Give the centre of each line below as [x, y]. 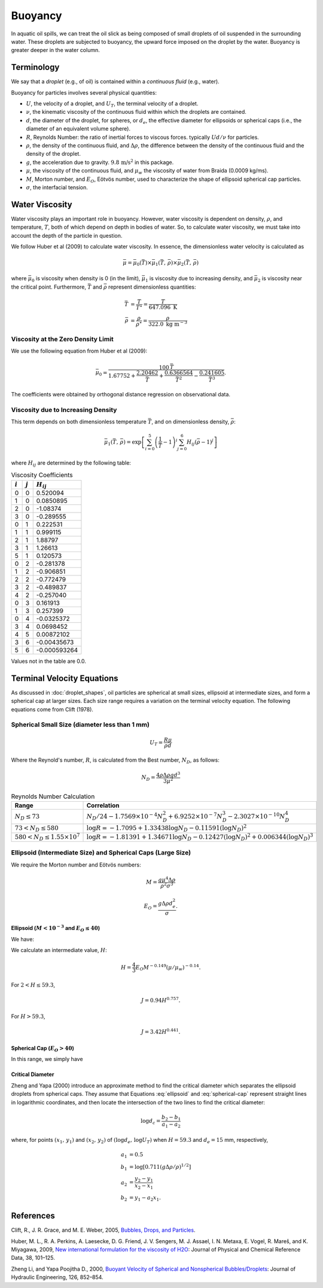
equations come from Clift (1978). [52, 709]
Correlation [103, 805]
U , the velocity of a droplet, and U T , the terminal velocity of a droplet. [112, 104]
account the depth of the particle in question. [67, 235]
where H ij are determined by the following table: [71, 463]
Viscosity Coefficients [42, 475]
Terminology [35, 67]
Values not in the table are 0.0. [48, 661]
